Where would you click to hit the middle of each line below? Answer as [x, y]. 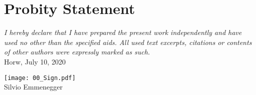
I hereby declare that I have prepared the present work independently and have [123, 32]
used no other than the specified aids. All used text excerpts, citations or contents [128, 42]
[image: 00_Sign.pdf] [40, 78]
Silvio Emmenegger [33, 87]
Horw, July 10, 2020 [35, 61]
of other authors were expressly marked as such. [77, 52]
